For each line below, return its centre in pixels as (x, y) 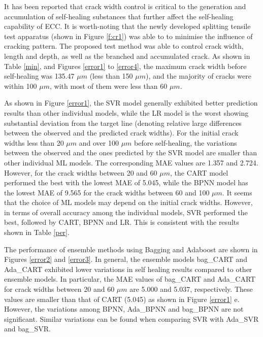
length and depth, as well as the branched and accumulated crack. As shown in (127, 56)
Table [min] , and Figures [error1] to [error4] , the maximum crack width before (125, 66)
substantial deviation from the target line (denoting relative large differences (123, 123)
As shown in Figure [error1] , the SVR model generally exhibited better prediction (131, 103)
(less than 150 (111, 76)
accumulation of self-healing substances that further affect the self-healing (119, 16)
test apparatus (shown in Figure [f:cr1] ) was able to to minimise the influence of (128, 36)
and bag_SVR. (27, 329)
